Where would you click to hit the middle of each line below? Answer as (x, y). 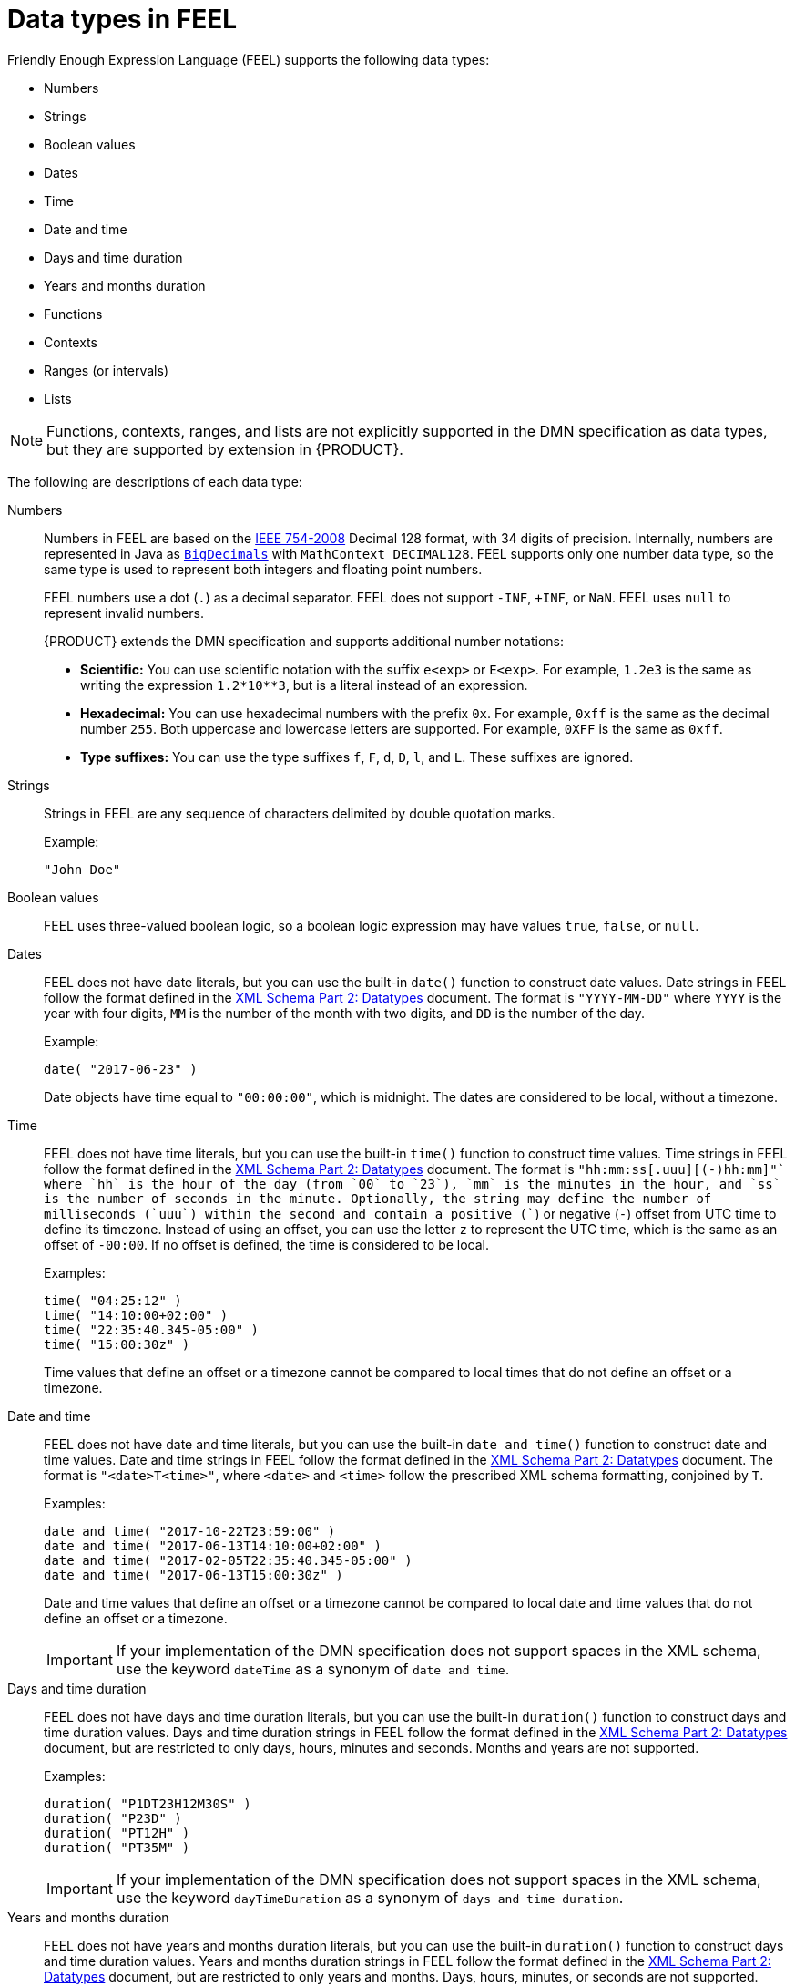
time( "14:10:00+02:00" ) (136, 1315)
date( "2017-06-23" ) (121, 1069)
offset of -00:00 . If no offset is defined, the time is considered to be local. (267, 1244)
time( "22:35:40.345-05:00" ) (152, 1329)
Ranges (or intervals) (107, 370)
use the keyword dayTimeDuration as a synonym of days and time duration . (370, 1897)
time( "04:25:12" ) (113, 1300)
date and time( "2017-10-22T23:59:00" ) (190, 1531)
